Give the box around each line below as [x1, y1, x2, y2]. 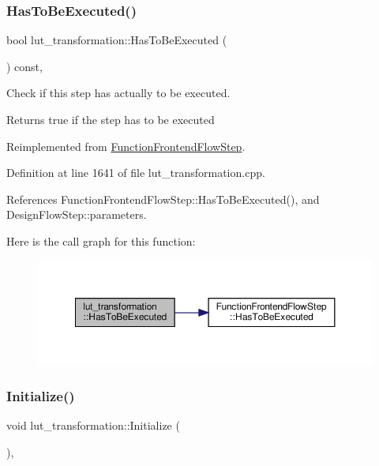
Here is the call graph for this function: [6, 232, 196, 249]
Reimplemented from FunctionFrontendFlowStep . [6, 137, 246, 154]
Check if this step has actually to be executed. [6, 85, 231, 101]
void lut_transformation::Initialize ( [6, 417, 180, 434]
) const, [6, 58, 43, 74]
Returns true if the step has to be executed [6, 111, 215, 127]
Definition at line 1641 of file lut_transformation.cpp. [6, 164, 265, 181]
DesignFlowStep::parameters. [6, 206, 147, 223]
